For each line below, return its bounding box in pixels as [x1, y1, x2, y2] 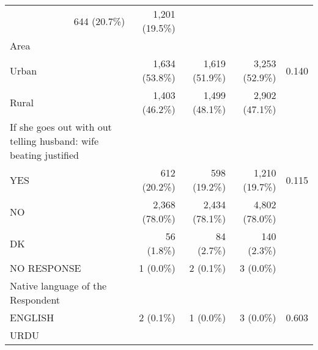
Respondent [10, 293, 61, 307]
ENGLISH [10, 310, 54, 324]
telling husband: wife [10, 134, 99, 148]
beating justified [10, 148, 79, 162]
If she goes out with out [10, 120, 112, 134]
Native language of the [10, 279, 107, 293]
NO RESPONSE [10, 261, 81, 275]
